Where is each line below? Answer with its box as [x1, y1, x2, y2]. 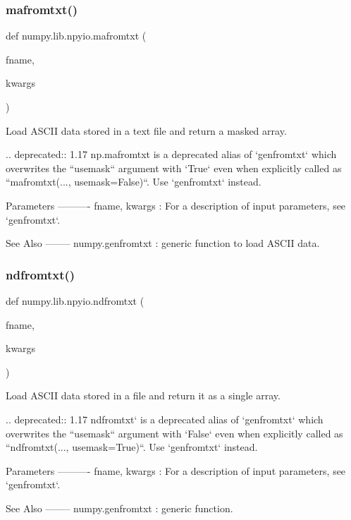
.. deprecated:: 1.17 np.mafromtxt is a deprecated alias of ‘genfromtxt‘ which [6, 147, 337, 162]
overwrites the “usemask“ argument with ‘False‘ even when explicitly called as [6, 425, 343, 440]
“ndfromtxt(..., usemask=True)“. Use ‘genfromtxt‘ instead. [6, 440, 258, 454]
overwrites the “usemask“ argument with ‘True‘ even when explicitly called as [6, 160, 342, 175]
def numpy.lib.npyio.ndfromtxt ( [6, 293, 144, 308]
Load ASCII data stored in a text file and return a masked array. [6, 123, 287, 138]
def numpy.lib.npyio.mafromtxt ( [6, 28, 147, 43]
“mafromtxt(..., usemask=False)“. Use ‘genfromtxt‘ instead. [6, 174, 261, 189]
